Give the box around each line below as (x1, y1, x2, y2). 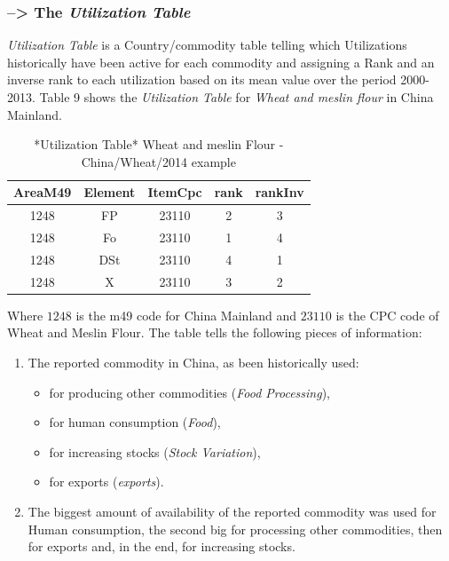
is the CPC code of (335, 305, 439, 324)
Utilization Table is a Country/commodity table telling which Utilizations (7, 36, 407, 54)
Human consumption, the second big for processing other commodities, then (28, 519, 443, 538)
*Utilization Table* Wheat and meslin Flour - (34, 135, 284, 154)
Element (83, 183, 136, 201)
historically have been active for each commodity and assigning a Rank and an (7, 52, 435, 71)
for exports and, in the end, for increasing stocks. (28, 537, 295, 556)
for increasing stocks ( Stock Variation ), (49, 442, 261, 461)
